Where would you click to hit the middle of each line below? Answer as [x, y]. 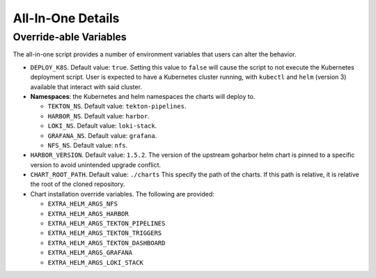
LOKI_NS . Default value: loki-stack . [102, 126]
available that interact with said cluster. [86, 86]
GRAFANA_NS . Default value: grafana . [102, 135]
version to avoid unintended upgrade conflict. [96, 164]
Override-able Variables [70, 37]
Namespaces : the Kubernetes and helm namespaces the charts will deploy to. [143, 96]
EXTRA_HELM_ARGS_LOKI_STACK [96, 262]
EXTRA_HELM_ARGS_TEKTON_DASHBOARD [107, 243]
